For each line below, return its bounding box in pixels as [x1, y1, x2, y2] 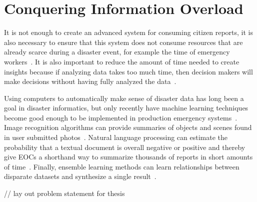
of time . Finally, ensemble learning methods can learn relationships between [4, 161, 239, 171]
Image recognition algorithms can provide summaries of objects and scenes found [4, 122, 252, 132]
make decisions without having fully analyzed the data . [4, 76, 176, 86]
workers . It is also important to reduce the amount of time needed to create [4, 56, 239, 66]
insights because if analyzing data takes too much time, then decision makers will [4, 66, 253, 76]
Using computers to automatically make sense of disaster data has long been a [4, 92, 244, 103]
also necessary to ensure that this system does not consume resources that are [4, 36, 243, 47]
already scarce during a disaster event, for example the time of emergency [4, 46, 230, 57]
